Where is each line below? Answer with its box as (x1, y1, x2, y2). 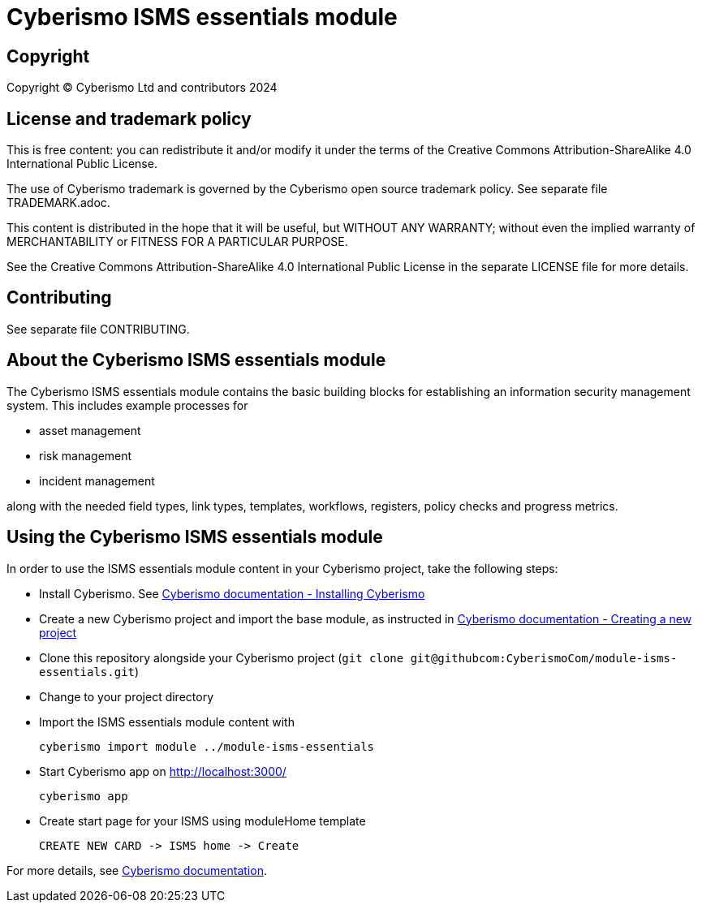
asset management (39, 423, 141, 437)
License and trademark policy (6, 108, 252, 129)
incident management (39, 473, 155, 488)
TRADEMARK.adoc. (6, 196, 110, 210)
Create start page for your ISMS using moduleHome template (39, 813, 366, 828)
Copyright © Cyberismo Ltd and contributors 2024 (6, 80, 278, 95)
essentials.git (39, 665, 136, 679)
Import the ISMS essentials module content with (39, 714, 295, 729)
